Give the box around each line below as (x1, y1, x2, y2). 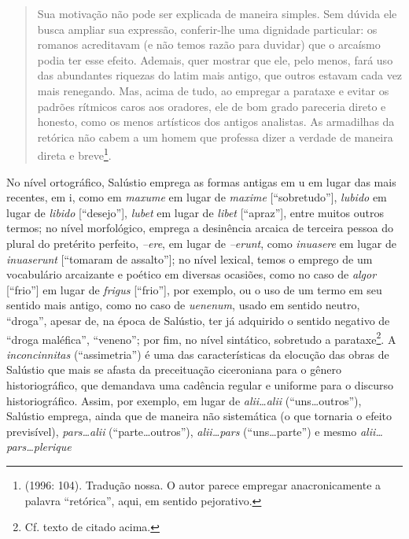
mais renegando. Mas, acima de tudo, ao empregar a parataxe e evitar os (37, 82, 389, 98)
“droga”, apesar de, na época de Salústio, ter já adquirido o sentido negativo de (6, 312, 390, 328)
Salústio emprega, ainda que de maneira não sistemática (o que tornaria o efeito (6, 408, 392, 424)
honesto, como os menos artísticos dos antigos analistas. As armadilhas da (37, 113, 395, 130)
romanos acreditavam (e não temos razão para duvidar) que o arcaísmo (37, 36, 381, 53)
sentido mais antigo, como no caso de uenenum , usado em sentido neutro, (6, 297, 360, 313)
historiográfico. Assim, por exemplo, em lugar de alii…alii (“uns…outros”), (6, 392, 362, 408)
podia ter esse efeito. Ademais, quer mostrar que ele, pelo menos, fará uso (37, 51, 393, 68)
